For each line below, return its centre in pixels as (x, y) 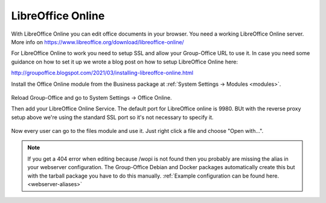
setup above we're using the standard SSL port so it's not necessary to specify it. (112, 117)
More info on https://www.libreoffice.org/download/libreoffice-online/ (97, 42)
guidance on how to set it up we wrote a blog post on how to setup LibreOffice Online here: (125, 62)
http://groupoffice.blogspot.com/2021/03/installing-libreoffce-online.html (102, 73)
